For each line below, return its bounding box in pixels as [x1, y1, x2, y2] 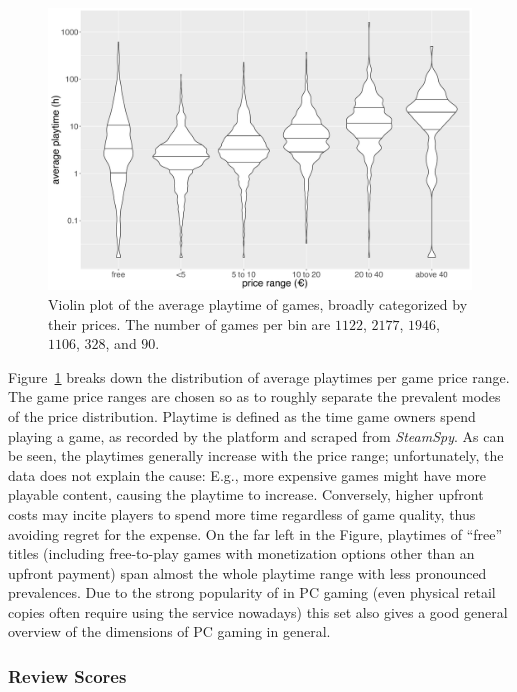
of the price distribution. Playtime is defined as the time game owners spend [8, 405, 476, 426]
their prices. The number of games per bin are [48, 313, 331, 334]
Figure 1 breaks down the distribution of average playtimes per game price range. [8, 366, 510, 387]
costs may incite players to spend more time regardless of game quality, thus [8, 503, 476, 524]
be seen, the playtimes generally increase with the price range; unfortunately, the [8, 445, 504, 466]
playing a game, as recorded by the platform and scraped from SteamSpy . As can [8, 425, 505, 446]
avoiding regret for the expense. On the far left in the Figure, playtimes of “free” [8, 523, 503, 544]
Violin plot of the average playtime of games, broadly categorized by [48, 293, 468, 314]
